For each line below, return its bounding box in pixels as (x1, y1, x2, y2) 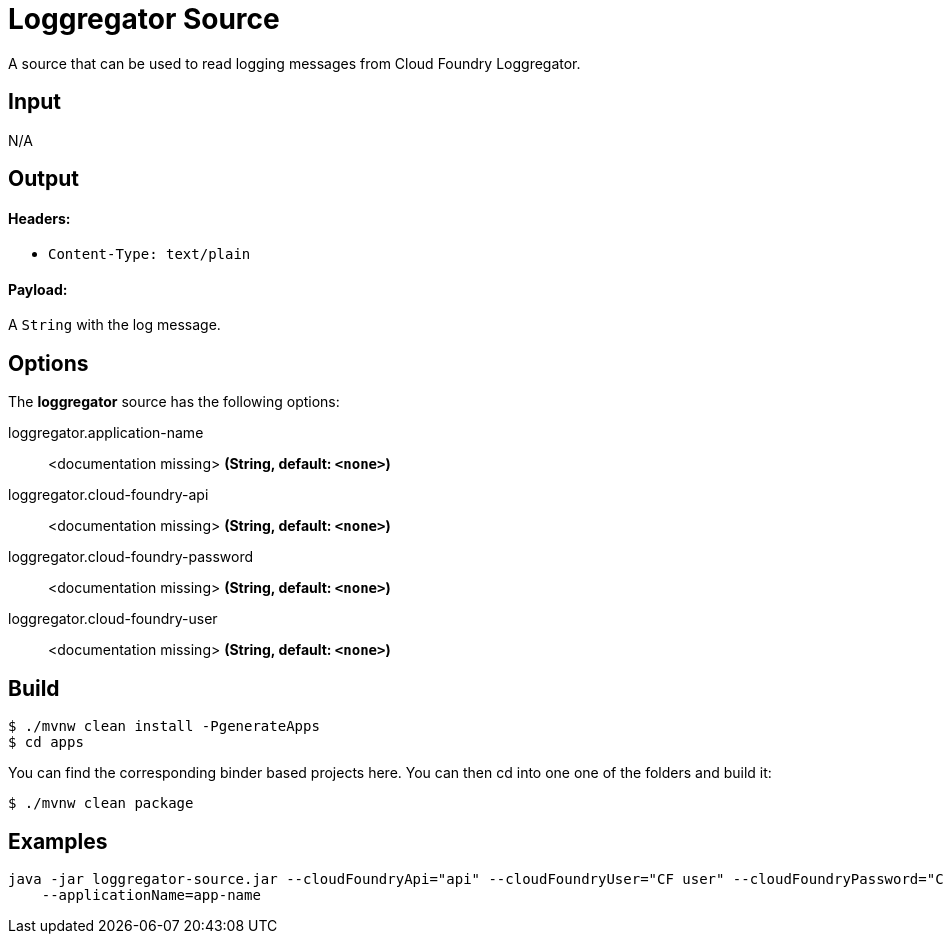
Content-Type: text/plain (48, 246, 251, 263)
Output (8, 166, 79, 192)
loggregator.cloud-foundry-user (8, 610, 218, 628)
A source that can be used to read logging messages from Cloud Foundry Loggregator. (8, 54, 581, 72)
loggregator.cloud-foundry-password (8, 548, 254, 566)
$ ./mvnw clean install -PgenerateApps (8, 718, 320, 735)
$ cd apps (8, 734, 84, 751)
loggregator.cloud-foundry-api (8, 486, 209, 504)
